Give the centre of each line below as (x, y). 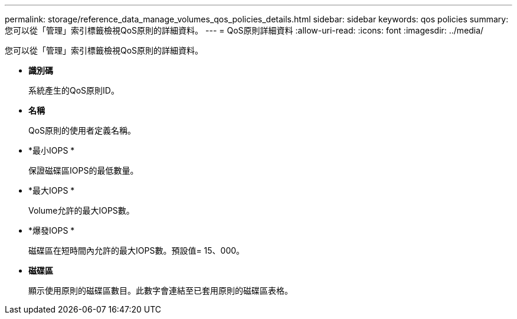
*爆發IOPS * (52, 230)
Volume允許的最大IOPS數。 (81, 210)
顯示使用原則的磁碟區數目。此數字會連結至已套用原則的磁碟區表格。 (161, 290)
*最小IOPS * (52, 150)
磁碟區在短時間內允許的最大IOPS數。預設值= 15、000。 (137, 250)
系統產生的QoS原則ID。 (74, 90)
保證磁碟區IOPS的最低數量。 (84, 170)
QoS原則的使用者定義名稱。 (82, 130)
